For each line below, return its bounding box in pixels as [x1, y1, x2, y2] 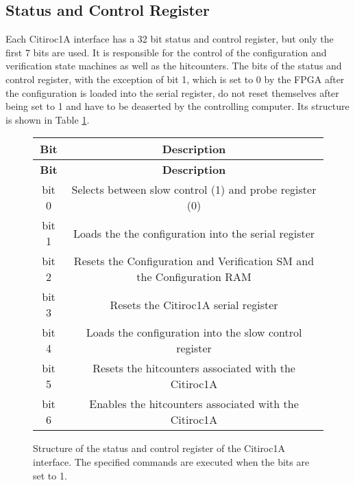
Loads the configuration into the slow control [86, 324, 302, 341]
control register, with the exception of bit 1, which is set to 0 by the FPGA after [5, 71, 345, 86]
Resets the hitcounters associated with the [93, 360, 295, 376]
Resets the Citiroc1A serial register [110, 296, 278, 313]
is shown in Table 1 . [5, 112, 90, 126]
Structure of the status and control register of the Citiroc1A [33, 441, 285, 455]
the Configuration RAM [136, 269, 252, 285]
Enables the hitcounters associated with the [89, 396, 299, 412]
